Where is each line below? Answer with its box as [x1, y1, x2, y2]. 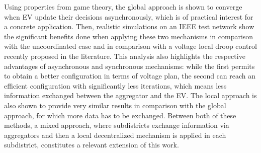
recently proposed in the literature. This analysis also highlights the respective [4, 50, 245, 61]
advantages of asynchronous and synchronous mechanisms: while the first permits [4, 60, 255, 71]
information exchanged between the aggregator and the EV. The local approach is [4, 90, 257, 101]
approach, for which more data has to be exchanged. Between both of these [4, 110, 236, 120]
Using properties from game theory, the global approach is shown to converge [4, 2, 242, 12]
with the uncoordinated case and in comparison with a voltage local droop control [4, 41, 257, 51]
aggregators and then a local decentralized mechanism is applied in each [4, 129, 226, 140]
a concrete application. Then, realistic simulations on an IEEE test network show [4, 21, 254, 32]
